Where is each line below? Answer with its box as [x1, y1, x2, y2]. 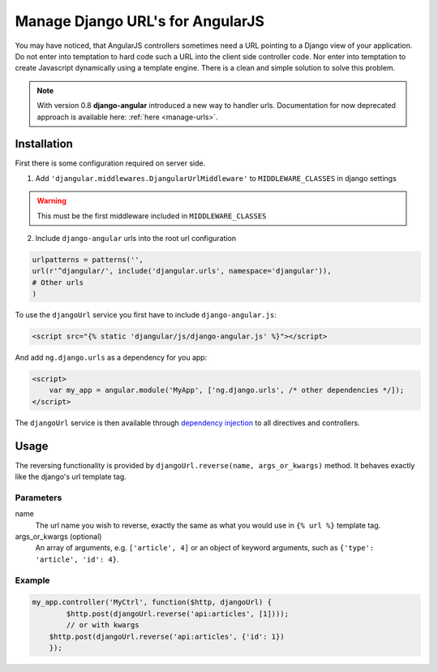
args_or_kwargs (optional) [15, 532, 102, 541]
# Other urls [32, 278, 84, 287]
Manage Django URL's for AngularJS [15, 12, 265, 30]
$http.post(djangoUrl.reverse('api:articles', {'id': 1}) [49, 631, 285, 641]
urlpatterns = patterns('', [32, 255, 144, 264]
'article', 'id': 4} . [35, 554, 119, 564]
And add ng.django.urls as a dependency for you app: [15, 353, 208, 363]
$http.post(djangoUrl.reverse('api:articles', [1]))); [66, 609, 290, 618]
